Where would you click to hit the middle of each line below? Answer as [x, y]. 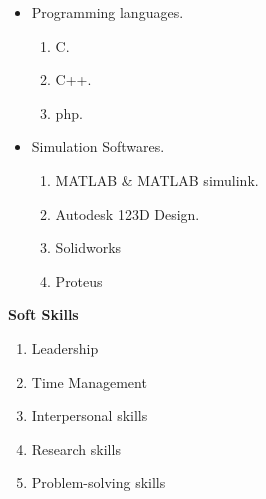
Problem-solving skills [98, 482]
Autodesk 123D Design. [127, 213]
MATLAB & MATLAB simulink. [157, 179]
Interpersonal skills [89, 415]
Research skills [76, 448]
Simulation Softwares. [98, 146]
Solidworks [88, 247]
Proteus [79, 280]
